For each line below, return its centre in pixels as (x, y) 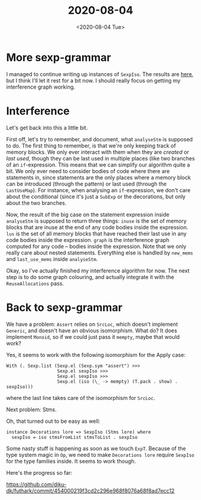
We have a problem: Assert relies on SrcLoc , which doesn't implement (92, 324)
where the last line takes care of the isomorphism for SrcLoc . (81, 398)
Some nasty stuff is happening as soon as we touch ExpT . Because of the (96, 448)
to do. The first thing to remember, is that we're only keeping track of (91, 146)
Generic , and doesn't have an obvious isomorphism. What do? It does (92, 331)
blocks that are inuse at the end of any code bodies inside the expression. (97, 227)
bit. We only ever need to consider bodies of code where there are (88, 171)
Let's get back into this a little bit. (47, 128)
